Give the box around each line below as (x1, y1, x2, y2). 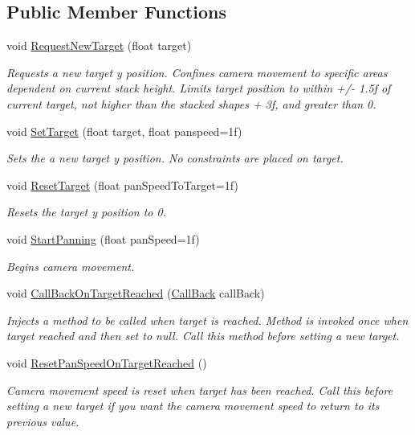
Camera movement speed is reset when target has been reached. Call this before (6, 381, 393, 398)
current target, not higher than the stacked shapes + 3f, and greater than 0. (6, 95, 376, 112)
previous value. (6, 412, 79, 429)
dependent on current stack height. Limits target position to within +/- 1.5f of (6, 80, 391, 96)
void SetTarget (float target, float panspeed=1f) (6, 122, 242, 139)
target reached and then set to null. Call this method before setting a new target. (6, 327, 400, 344)
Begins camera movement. (6, 257, 135, 274)
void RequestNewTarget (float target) (6, 37, 192, 54)
